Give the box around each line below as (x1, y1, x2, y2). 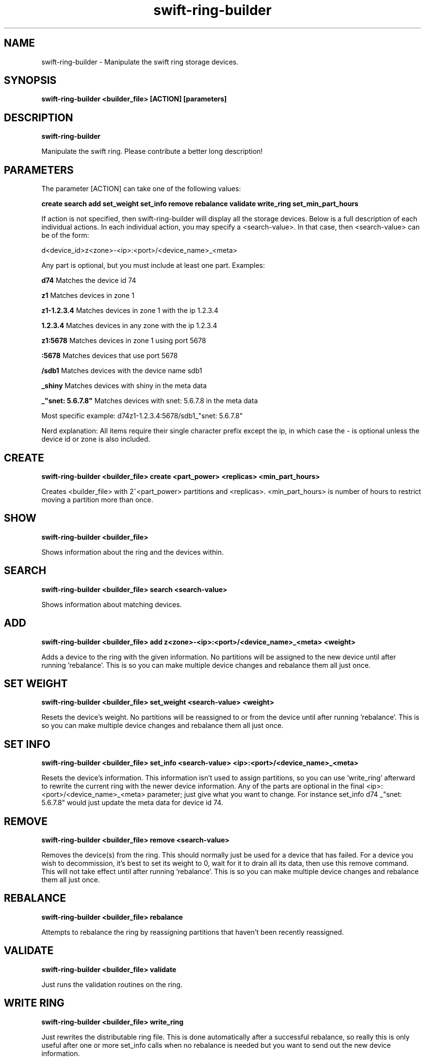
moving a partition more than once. (41, 495, 153, 504)
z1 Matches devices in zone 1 (41, 291, 134, 300)
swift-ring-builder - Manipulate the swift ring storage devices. (41, 57, 239, 66)
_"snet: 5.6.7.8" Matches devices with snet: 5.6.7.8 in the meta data (41, 397, 258, 405)
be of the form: (41, 231, 89, 240)
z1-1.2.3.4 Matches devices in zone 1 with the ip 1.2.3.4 (41, 306, 218, 315)
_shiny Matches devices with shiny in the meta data (41, 381, 207, 390)
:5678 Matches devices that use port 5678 (41, 351, 178, 360)
